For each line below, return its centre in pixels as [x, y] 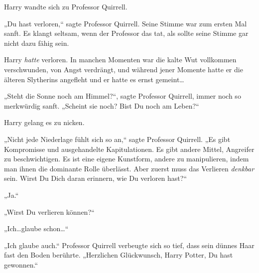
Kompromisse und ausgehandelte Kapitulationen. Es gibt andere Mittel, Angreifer [129, 149]
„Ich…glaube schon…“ [36, 228]
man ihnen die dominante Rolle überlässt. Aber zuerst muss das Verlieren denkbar [129, 168]
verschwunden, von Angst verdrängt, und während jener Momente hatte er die [124, 69]
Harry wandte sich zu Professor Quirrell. [66, 6]
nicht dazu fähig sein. [37, 43]
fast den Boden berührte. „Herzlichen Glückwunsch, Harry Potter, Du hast [119, 255]
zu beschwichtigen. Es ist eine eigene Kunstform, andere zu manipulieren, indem [127, 159]
